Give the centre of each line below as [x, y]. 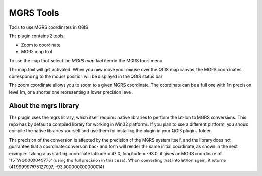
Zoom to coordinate [41, 45]
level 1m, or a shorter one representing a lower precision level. [71, 92]
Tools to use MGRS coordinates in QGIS [49, 27]
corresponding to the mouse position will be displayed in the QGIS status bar [86, 76]
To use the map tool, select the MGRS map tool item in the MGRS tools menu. [86, 61]
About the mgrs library [44, 106]
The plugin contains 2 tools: [37, 36]
